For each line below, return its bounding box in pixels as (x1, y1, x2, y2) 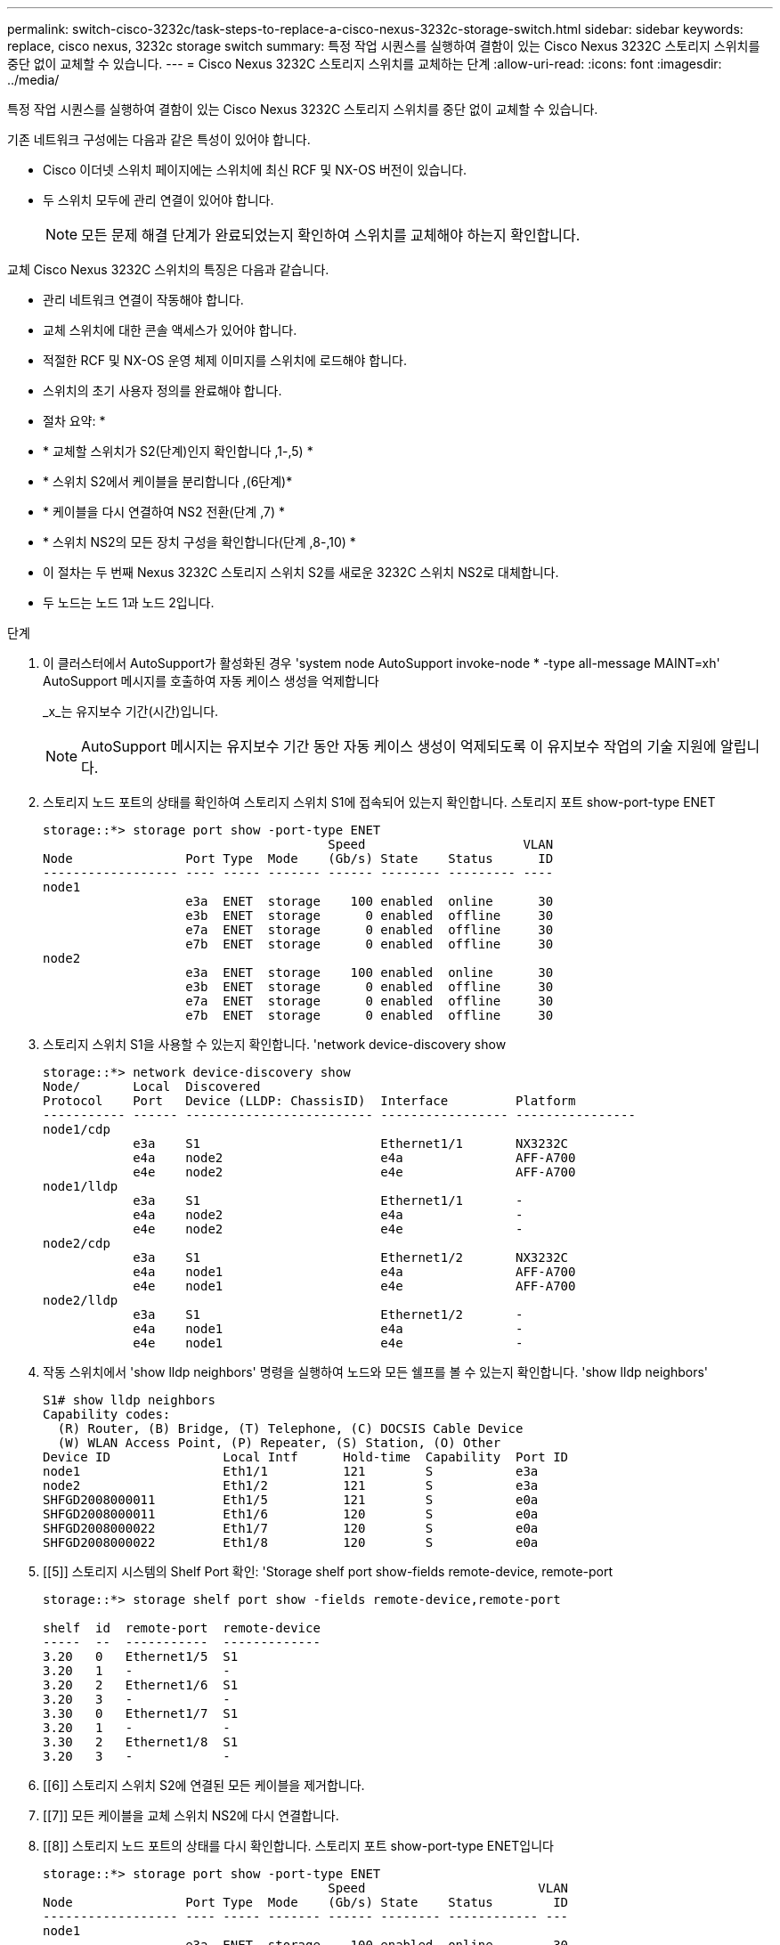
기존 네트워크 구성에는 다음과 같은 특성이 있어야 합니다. (7, 132, 311, 147)
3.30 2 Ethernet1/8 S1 (43, 1735, 239, 1749)
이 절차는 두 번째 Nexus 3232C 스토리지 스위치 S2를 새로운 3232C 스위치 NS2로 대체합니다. (43, 565, 559, 580)
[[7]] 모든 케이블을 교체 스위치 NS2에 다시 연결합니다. (43, 1808, 339, 1823)
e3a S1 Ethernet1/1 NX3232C (133, 1136, 569, 1151)
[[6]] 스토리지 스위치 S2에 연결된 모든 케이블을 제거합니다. (43, 1778, 365, 1793)
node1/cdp (43, 1122, 110, 1136)
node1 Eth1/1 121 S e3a (43, 1464, 539, 1478)
